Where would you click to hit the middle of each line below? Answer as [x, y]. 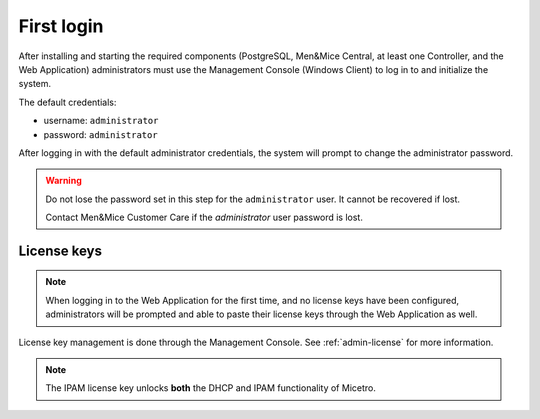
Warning [63, 181]
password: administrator [101, 134]
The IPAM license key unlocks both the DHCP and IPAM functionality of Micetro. [211, 388]
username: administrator [101, 121]
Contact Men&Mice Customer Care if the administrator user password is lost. [204, 217]
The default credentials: [67, 102]
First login [61, 26]
